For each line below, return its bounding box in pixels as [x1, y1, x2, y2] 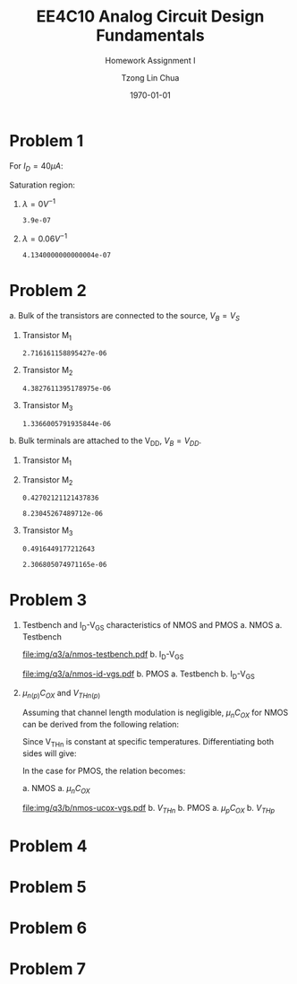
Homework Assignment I [105, 55, 196, 65]
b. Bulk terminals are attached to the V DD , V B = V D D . [9, 435, 202, 448]
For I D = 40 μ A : [9, 160, 64, 173]
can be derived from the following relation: [21, 719, 180, 730]
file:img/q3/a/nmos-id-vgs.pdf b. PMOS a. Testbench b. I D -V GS [21, 668, 255, 681]
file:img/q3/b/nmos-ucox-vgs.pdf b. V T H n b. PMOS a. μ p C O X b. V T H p [21, 802, 276, 815]
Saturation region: [9, 179, 76, 190]
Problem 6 [9, 918, 88, 938]
